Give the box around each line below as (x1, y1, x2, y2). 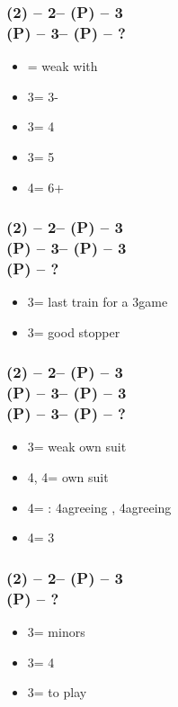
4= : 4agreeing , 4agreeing (27, 497, 172, 516)
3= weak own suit (27, 437, 127, 456)
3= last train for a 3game (27, 292, 168, 311)
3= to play (27, 683, 87, 702)
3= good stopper (27, 322, 120, 341)
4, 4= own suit (27, 468, 109, 487)
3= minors (27, 622, 85, 640)
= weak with (27, 57, 98, 76)
